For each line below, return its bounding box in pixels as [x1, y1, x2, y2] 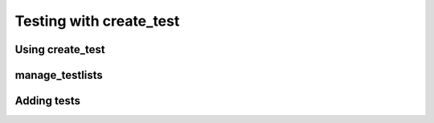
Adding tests [14, 94, 80, 108]
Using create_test [14, 43, 105, 56]
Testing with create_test [14, 12, 180, 30]
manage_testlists [14, 68, 104, 82]
